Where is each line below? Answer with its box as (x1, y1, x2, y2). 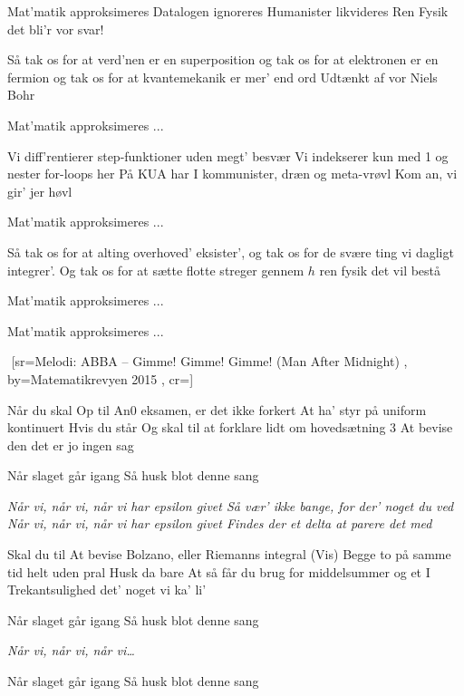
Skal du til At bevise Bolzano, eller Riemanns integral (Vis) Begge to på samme (7, 545, 451, 564)
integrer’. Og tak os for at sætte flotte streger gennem (7, 260, 304, 279)
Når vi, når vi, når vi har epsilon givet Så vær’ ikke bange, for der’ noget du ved (7, 496, 454, 515)
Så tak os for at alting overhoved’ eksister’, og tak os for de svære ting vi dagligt (7, 242, 454, 261)
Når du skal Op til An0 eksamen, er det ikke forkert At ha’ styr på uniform (7, 400, 427, 419)
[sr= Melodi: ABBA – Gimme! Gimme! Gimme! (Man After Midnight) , (11, 352, 408, 371)
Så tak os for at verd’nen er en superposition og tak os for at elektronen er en (7, 50, 439, 69)
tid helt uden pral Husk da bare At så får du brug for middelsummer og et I (7, 562, 430, 581)
